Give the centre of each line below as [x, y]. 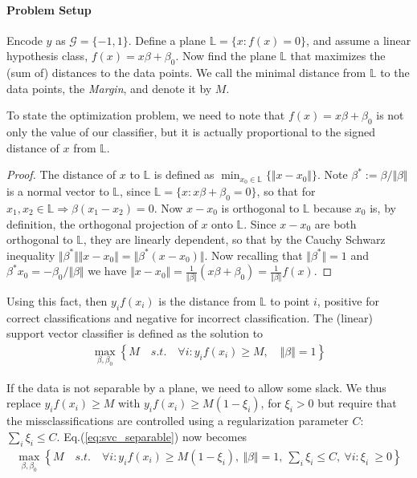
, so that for [286, 191]
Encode [25, 40]
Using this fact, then [57, 300]
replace [24, 403]
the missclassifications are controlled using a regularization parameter [178, 421]
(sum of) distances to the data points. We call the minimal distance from [186, 73]
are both [335, 223]
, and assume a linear [359, 40]
